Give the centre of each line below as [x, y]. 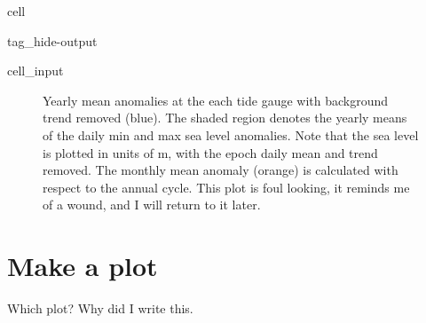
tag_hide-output [52, 40]
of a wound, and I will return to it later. [152, 205]
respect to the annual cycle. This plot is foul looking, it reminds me [226, 187]
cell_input [35, 71]
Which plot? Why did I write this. [100, 308]
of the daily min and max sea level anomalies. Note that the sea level [231, 134]
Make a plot [83, 266]
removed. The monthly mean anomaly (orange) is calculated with [221, 170]
